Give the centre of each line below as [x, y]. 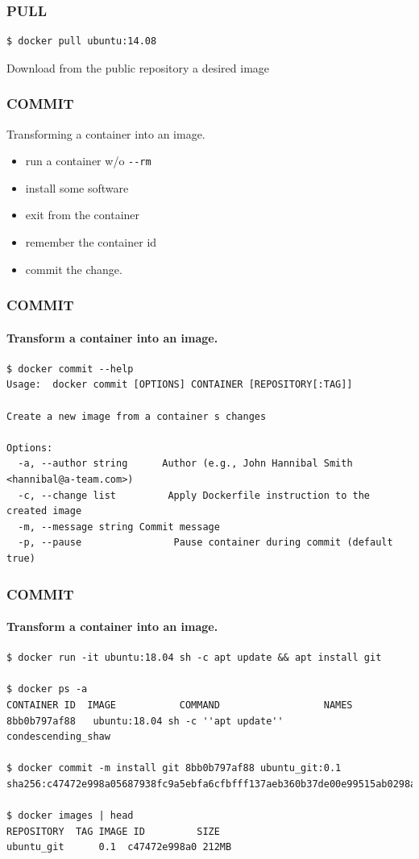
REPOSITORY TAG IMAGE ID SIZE [113, 831]
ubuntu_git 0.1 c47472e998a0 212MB [119, 847]
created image [44, 511]
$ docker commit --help [70, 369]
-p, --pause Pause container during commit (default [205, 543]
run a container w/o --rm [88, 161]
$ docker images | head [70, 816]
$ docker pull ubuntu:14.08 [82, 41]
